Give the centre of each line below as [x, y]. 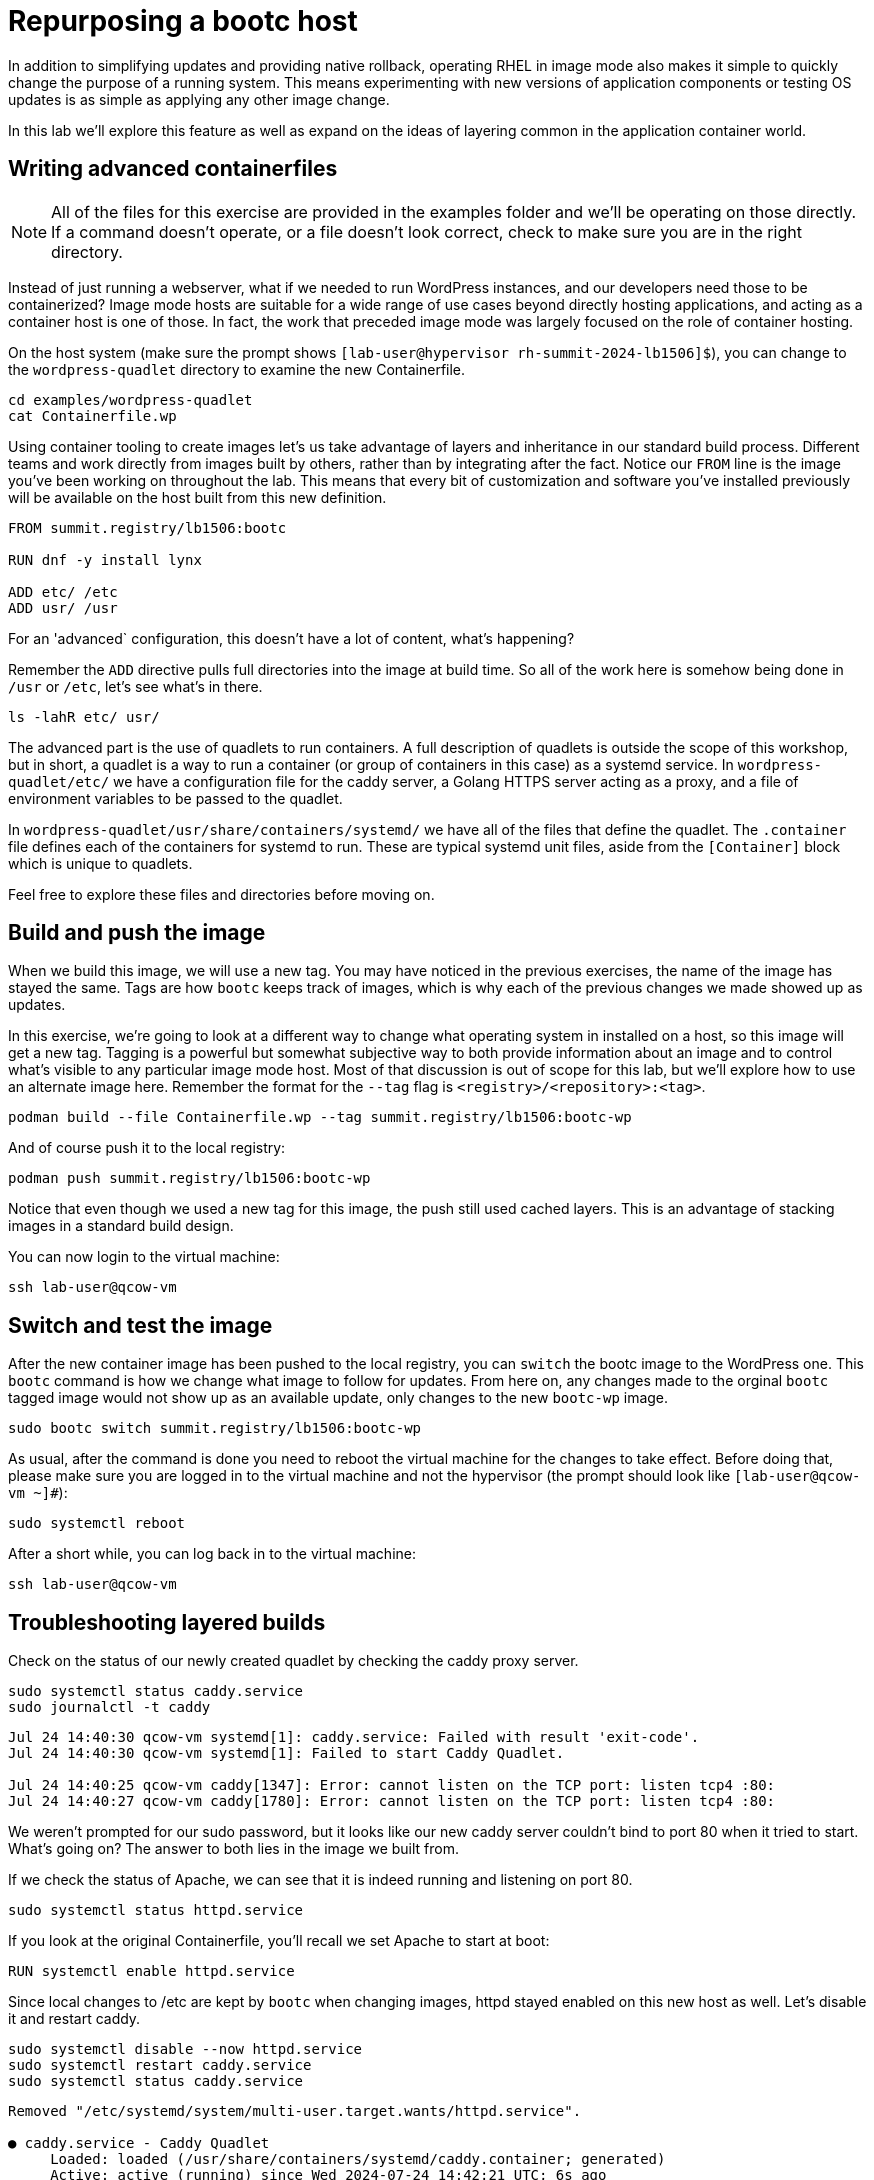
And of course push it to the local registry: [147, 1148]
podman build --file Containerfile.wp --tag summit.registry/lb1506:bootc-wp [320, 1117]
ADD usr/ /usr [63, 607]
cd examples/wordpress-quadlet [130, 399]
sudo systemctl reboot [97, 1523]
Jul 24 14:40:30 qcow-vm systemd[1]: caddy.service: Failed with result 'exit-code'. [354, 1737]
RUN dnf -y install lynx [105, 559]
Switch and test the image [140, 1325]
